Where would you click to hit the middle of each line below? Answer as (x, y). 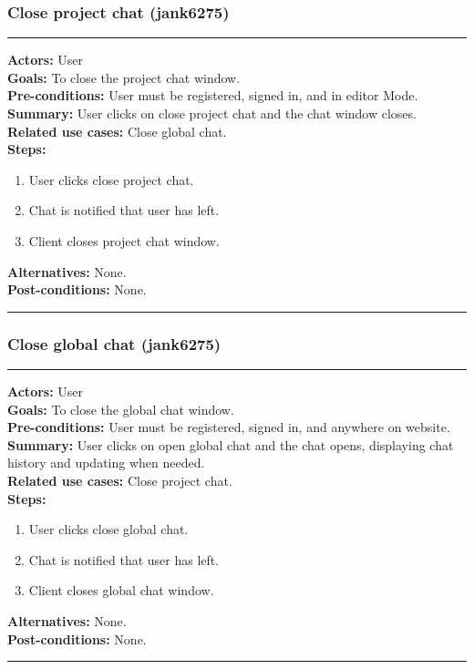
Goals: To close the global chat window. (121, 409)
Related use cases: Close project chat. (120, 480)
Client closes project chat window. (124, 240)
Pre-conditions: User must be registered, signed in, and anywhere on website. (229, 427)
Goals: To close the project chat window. (124, 77)
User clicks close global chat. (108, 529)
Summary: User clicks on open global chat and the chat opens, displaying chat (231, 444)
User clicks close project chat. (111, 179)
